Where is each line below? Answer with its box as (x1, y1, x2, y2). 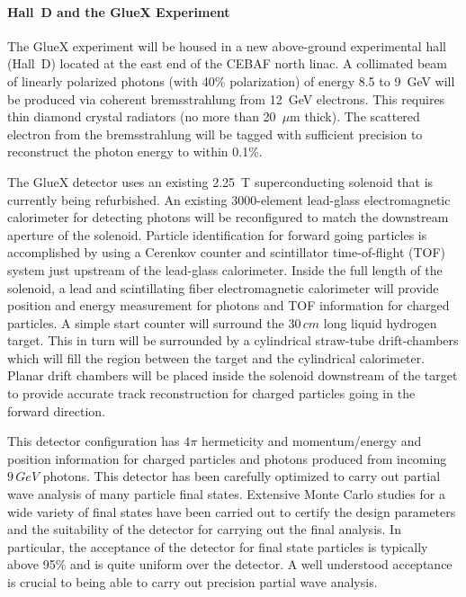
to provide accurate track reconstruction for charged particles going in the (7, 384, 416, 403)
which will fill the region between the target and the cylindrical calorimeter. (7, 348, 426, 367)
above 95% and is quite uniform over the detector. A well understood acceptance (7, 555, 453, 574)
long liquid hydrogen (323, 313, 437, 332)
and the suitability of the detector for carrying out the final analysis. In (7, 520, 401, 539)
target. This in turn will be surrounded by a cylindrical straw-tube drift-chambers (7, 331, 459, 350)
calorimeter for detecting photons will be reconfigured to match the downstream (7, 208, 449, 227)
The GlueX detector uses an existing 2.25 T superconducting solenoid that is (7, 172, 434, 191)
